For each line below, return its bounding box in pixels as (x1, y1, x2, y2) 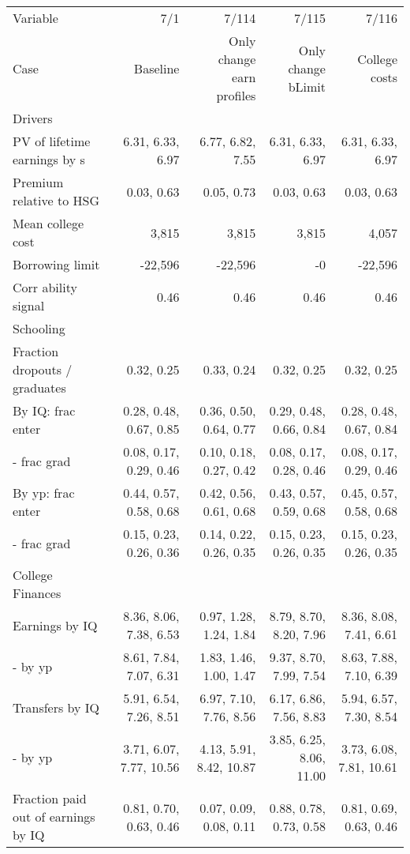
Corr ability (13, 278, 77, 296)
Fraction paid (13, 789, 87, 807)
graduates (13, 378, 66, 397)
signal (13, 296, 45, 314)
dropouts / (13, 360, 73, 378)
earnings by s (13, 150, 85, 168)
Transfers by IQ (13, 698, 100, 717)
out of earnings (13, 807, 95, 826)
